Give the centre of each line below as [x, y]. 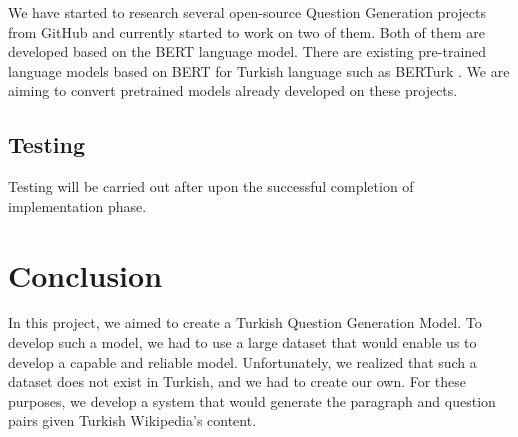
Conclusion [85, 274]
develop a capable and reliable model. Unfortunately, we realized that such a [242, 361]
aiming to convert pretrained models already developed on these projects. [233, 90]
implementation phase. [77, 205]
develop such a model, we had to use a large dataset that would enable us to [242, 342]
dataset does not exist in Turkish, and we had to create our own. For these [237, 381]
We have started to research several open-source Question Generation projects [247, 12]
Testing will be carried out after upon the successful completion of [211, 186]
